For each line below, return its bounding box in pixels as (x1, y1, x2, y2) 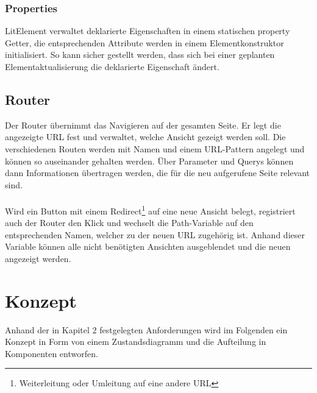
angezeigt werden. (5, 252, 71, 264)
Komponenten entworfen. (5, 347, 98, 359)
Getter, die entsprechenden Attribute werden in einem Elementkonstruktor (5, 36, 284, 49)
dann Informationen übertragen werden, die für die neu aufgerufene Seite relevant (5, 166, 310, 179)
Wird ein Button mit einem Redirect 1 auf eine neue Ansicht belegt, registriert (5, 202, 296, 217)
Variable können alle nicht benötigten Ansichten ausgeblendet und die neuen (5, 240, 291, 253)
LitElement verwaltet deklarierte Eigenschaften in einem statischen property (5, 24, 290, 37)
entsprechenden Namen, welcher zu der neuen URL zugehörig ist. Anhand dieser (5, 228, 305, 241)
